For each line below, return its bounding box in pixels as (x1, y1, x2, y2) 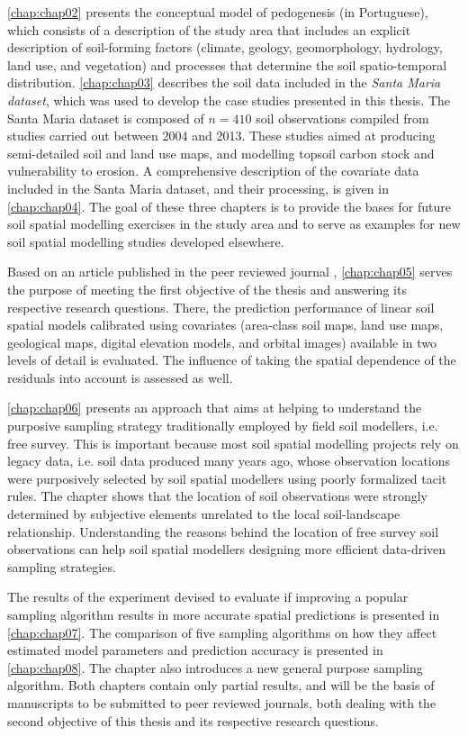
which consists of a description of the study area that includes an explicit (7, 20, 411, 39)
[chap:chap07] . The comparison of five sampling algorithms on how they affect (7, 622, 437, 641)
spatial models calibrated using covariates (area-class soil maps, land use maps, (7, 315, 444, 334)
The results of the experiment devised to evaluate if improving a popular (7, 587, 409, 606)
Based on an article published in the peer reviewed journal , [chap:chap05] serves (7, 262, 453, 281)
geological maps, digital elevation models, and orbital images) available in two (7, 332, 437, 351)
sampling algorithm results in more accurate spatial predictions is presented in (7, 605, 440, 623)
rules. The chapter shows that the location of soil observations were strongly (7, 486, 427, 505)
